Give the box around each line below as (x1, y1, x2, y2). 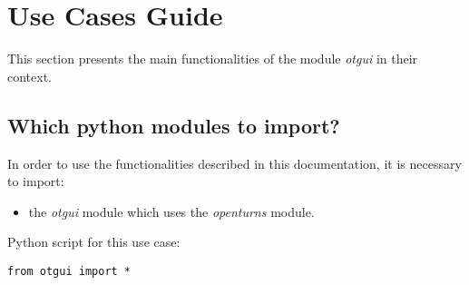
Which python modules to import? (7, 111, 340, 139)
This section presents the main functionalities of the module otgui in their (7, 49, 418, 68)
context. (7, 66, 52, 85)
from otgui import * (7, 264, 132, 278)
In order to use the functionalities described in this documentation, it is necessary (7, 153, 462, 172)
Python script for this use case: (7, 232, 181, 251)
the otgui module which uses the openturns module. (28, 201, 315, 221)
